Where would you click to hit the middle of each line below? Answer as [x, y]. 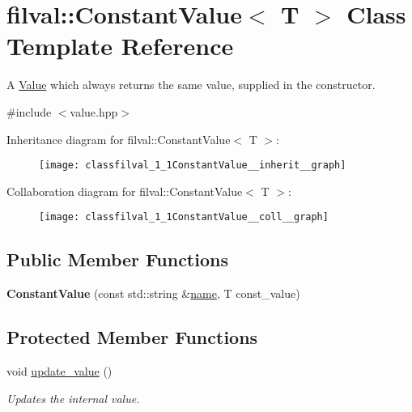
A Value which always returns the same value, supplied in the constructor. [191, 85]
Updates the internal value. [73, 398]
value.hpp [94, 111]
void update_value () [59, 371]
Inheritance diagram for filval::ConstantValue [119, 139]
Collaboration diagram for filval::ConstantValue [125, 191]
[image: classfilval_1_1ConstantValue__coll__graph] [184, 217]
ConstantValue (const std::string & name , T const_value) [153, 293]
